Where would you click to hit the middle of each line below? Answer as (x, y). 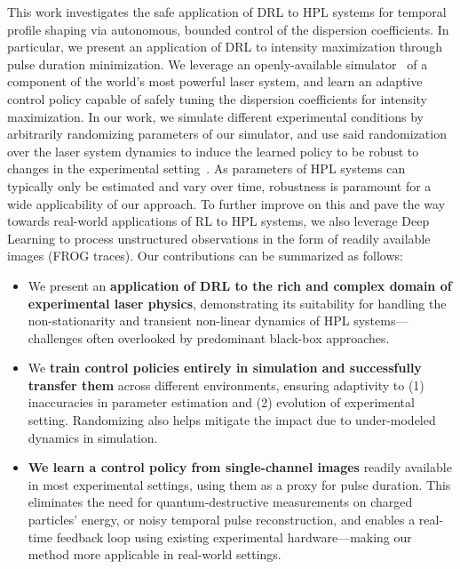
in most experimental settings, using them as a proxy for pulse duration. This (239, 484)
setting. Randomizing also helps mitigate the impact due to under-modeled (232, 420)
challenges (55, 337)
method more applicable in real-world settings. (155, 554)
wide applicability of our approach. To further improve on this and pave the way (226, 203)
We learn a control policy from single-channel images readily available (240, 467)
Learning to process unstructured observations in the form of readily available (219, 238)
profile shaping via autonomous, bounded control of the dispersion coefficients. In (228, 29)
